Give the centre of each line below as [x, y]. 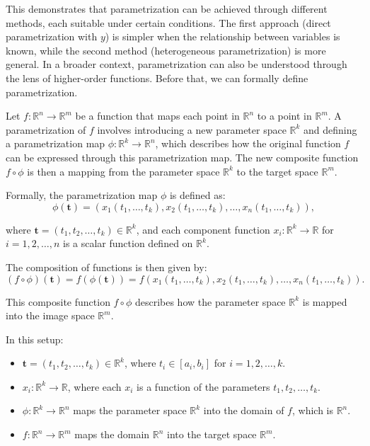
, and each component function [203, 229]
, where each [94, 386]
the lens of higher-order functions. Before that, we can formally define [157, 78]
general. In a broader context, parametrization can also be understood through [177, 64]
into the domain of [244, 410]
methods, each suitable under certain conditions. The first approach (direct [168, 22]
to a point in [284, 116]
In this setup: [35, 339]
